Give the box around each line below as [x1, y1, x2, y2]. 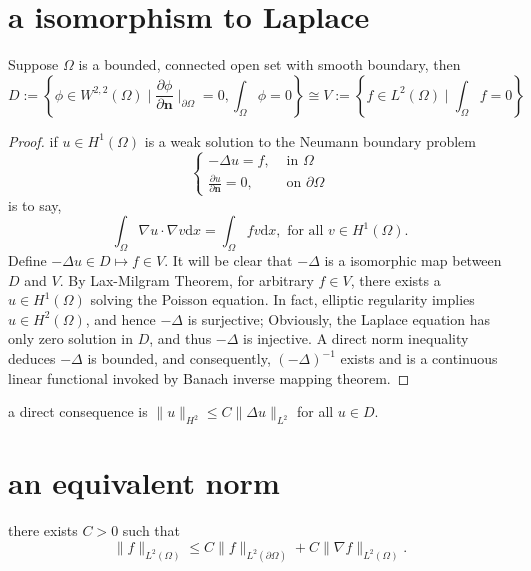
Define [8, 250, 47, 271]
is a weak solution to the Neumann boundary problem [144, 130, 476, 151]
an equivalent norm [8, 462, 280, 503]
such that [122, 520, 181, 541]
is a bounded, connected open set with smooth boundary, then [78, 54, 461, 75]
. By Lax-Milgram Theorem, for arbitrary [59, 269, 314, 290]
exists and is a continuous [340, 348, 498, 369]
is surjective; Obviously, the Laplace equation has [187, 308, 490, 329]
